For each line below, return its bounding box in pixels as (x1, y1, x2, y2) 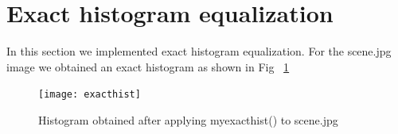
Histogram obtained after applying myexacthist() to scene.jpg (38, 111, 338, 128)
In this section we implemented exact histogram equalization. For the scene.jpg (6, 43, 392, 59)
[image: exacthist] (38, 89, 141, 101)
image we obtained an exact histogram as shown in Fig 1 (6, 58, 290, 75)
